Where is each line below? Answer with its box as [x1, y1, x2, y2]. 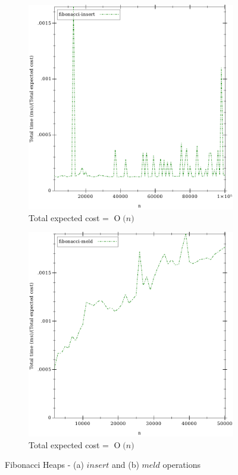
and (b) [111, 458, 139, 471]
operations [162, 458, 201, 471]
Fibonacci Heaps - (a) [5, 458, 84, 471]
